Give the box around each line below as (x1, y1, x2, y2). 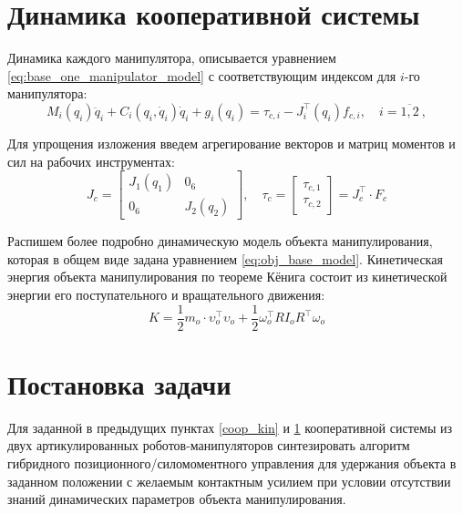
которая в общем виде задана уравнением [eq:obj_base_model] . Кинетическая (7, 249, 443, 268)
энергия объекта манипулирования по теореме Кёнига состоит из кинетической (7, 267, 448, 286)
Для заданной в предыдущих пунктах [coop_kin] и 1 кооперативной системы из (7, 417, 452, 437)
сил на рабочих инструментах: (7, 151, 175, 170)
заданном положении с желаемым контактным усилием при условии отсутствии (7, 471, 451, 490)
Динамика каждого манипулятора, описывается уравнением (7, 48, 336, 67)
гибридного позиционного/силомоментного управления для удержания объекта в (7, 453, 457, 472)
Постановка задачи (7, 365, 231, 402)
